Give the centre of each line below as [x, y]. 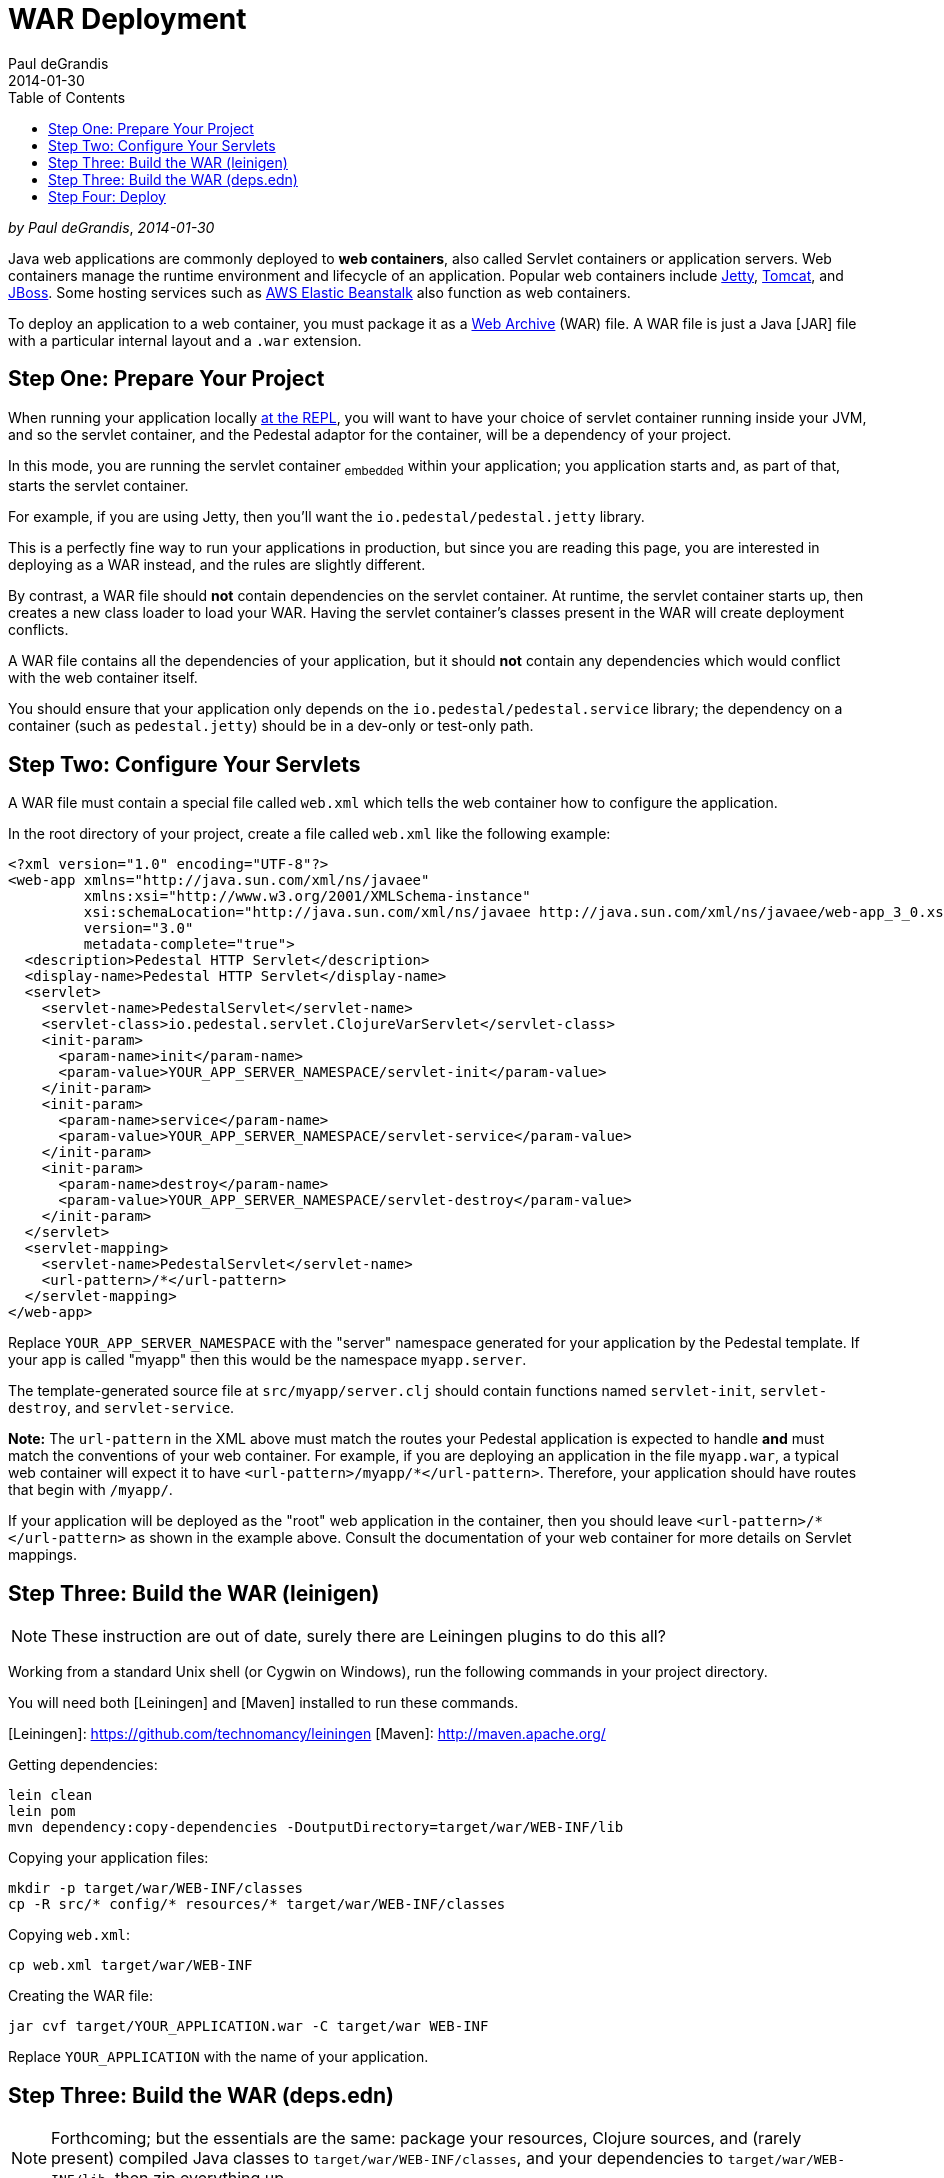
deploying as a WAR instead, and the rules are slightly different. [217, 565]
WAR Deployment [127, 19]
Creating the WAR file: [80, 1996]
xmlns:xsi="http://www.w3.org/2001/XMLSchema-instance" [307, 896]
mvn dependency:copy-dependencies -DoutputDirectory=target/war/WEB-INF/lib [316, 1827]
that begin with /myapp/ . [90, 1490]
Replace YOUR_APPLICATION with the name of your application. [218, 2057]
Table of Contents [67, 97]
